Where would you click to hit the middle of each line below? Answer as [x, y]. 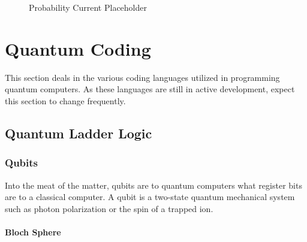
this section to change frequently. [65, 100]
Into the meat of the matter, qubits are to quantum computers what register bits [153, 185]
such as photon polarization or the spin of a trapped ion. [109, 208]
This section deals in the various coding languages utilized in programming [142, 77]
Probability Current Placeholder [88, 7]
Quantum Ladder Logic [79, 133]
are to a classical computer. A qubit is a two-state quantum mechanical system [150, 197]
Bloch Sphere [33, 232]
